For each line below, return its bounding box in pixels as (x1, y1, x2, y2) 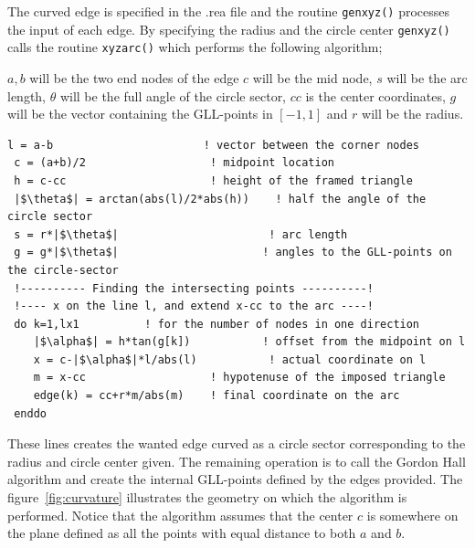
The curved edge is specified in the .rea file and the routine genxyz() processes (7, 2, 450, 20)
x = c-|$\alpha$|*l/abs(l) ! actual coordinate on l (33, 353, 427, 366)
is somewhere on (366, 505, 459, 524)
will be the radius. (362, 104, 464, 123)
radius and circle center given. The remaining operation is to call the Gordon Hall (7, 451, 466, 470)
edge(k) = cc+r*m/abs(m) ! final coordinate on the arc (33, 389, 400, 403)
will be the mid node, (252, 68, 373, 87)
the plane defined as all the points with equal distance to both (7, 523, 356, 543)
